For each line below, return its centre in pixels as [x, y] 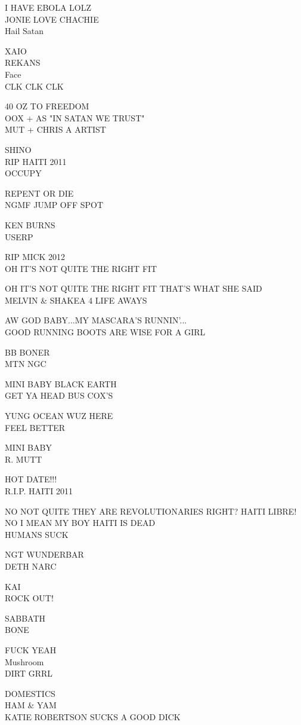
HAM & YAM [31, 705]
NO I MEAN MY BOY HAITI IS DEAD [80, 523]
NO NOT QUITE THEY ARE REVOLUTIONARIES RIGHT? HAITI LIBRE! [151, 511]
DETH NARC [31, 566]
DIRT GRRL [29, 673]
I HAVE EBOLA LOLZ [48, 7]
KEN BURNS [30, 224]
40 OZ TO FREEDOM [47, 106]
